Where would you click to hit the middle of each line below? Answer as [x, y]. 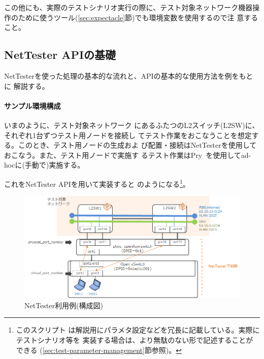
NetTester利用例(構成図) [64, 305]
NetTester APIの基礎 [60, 55]
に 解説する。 [27, 86]
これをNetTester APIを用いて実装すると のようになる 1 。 [97, 183]
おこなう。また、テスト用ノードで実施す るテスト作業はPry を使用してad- [128, 155]
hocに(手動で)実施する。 [44, 165]
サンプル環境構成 [32, 105]
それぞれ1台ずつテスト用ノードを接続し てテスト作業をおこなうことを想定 [128, 135]
